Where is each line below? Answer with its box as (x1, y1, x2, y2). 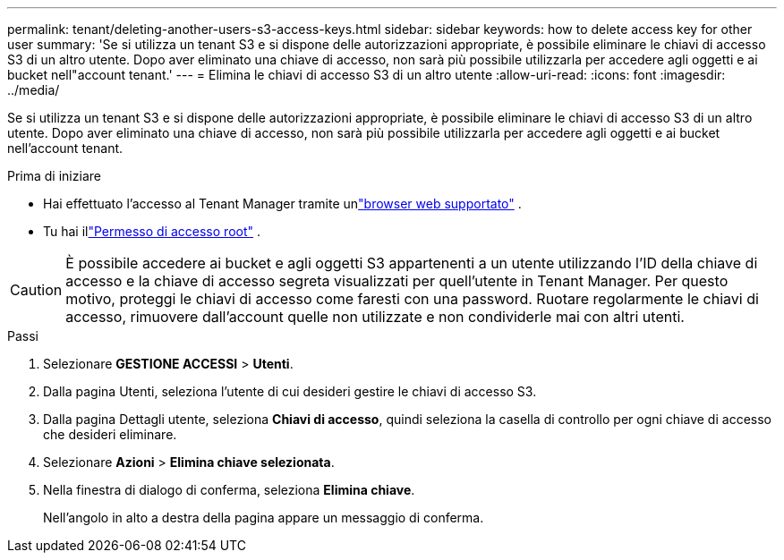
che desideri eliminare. (43, 427, 177, 442)
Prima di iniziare (7, 168, 101, 183)
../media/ (7, 82, 60, 98)
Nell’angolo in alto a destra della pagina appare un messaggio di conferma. (43, 510, 484, 525)
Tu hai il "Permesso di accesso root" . (43, 224, 261, 239)
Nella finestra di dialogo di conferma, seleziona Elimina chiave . (43, 482, 415, 497)
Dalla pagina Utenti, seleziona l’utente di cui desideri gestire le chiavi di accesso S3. (43, 384, 537, 399)
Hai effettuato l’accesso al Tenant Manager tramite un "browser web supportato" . (43, 196, 522, 211)
